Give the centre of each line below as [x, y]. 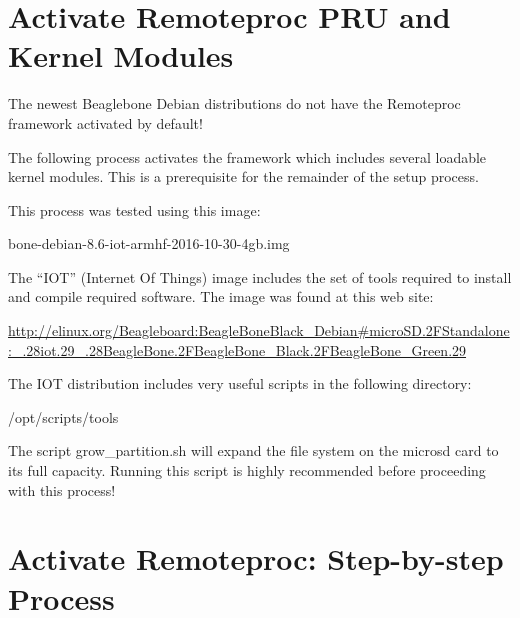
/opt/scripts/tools [63, 416]
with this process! [62, 489]
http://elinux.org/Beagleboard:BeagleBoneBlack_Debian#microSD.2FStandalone [259, 330]
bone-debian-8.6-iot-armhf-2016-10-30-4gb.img [149, 243]
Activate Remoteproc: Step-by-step [256, 558]
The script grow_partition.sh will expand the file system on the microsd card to [253, 450]
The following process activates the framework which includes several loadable [247, 156]
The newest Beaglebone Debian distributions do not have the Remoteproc [234, 103]
